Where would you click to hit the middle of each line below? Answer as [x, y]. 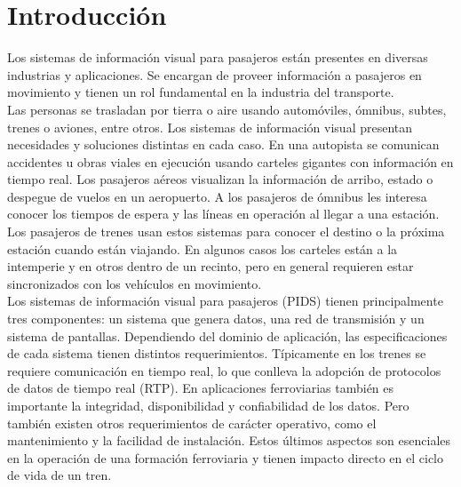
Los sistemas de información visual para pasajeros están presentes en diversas [218, 57]
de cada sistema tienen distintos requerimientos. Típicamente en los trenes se [217, 353]
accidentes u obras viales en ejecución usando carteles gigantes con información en [230, 161]
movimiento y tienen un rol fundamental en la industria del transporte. [201, 92]
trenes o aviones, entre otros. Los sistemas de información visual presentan [210, 127]
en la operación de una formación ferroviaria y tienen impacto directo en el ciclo [226, 457]
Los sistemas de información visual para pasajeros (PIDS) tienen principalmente [225, 301]
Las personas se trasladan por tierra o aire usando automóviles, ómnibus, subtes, [227, 109]
